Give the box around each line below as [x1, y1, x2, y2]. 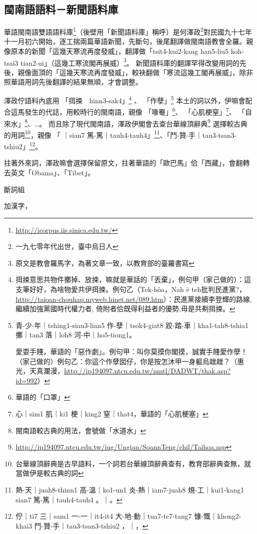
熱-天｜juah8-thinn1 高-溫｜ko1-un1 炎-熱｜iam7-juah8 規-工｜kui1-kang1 [15, 484, 244, 494]
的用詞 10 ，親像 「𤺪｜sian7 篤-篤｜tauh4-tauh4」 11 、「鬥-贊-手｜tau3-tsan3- [4, 128, 237, 140]
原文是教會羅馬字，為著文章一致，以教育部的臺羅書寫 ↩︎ [15, 257, 195, 268]
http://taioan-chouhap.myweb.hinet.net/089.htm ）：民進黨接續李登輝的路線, [15, 293, 252, 304]
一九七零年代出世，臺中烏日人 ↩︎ [15, 241, 119, 251]
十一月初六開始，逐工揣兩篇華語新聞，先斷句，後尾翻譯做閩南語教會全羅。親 [4, 36, 253, 46]
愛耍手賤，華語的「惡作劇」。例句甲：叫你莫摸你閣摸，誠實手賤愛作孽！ [15, 346, 248, 357]
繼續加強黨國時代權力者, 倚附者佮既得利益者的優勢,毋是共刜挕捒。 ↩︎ [15, 303, 235, 314]
